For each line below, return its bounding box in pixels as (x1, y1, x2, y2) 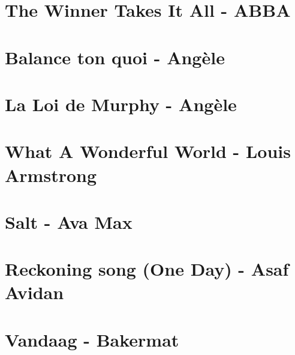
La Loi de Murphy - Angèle (5, 91, 237, 116)
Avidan (5, 280, 64, 305)
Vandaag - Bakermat (5, 327, 179, 351)
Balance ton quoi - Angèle (5, 44, 225, 69)
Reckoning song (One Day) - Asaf (5, 256, 289, 281)
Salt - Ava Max (5, 209, 133, 234)
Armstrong (5, 162, 97, 187)
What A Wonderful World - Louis (5, 139, 291, 163)
